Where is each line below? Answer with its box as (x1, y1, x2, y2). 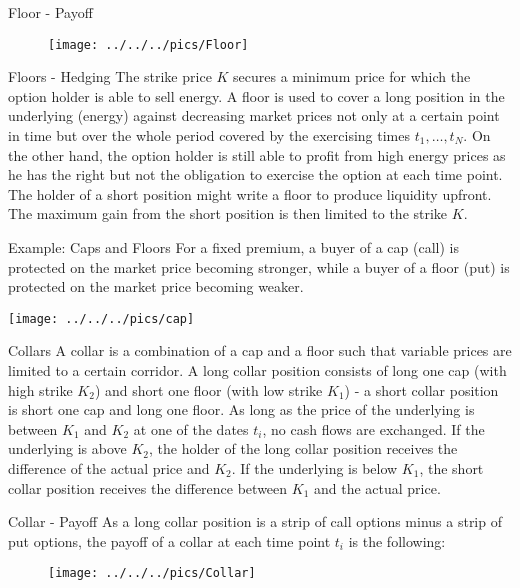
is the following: (348, 530, 446, 551)
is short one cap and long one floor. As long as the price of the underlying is (8, 399, 475, 420)
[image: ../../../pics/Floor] (48, 37, 249, 52)
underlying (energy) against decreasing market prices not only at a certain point (8, 105, 500, 126)
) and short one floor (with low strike (94, 379, 323, 400)
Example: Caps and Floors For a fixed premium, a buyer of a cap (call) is (8, 237, 459, 257)
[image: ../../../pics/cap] (8, 311, 195, 326)
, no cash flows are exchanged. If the (262, 418, 485, 439)
